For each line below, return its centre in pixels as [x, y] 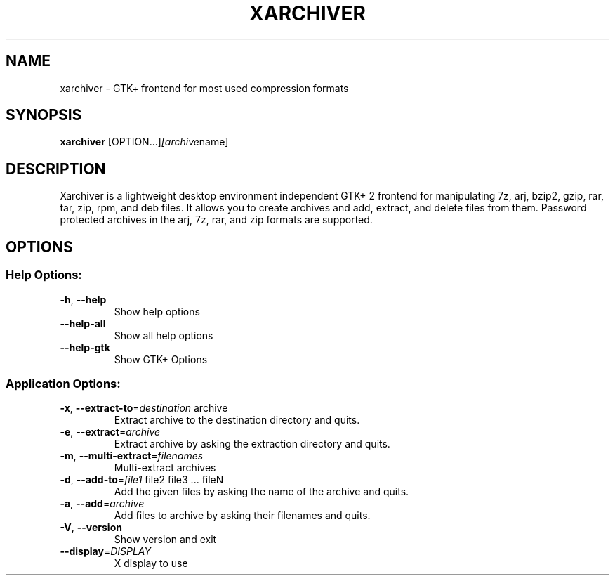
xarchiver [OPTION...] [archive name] [144, 142]
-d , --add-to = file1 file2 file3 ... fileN [142, 480]
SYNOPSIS [44, 115]
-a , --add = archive [102, 504]
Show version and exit [165, 540]
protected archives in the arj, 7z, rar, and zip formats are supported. [216, 220]
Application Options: [63, 383]
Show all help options [164, 335]
